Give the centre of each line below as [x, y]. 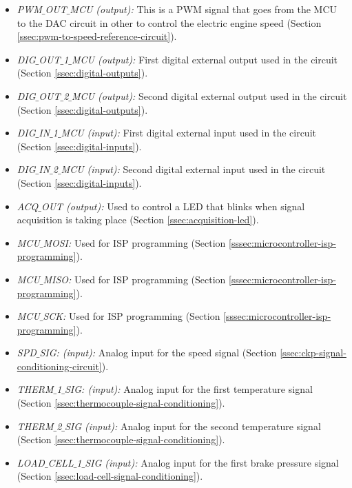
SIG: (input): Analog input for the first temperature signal [188, 389]
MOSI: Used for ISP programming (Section [134, 242]
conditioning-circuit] [59, 366]
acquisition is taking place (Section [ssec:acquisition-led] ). [138, 220]
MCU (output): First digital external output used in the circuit [205, 59]
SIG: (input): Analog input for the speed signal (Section [158, 353]
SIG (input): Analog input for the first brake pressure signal [212, 462]
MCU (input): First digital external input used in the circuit [188, 133]
